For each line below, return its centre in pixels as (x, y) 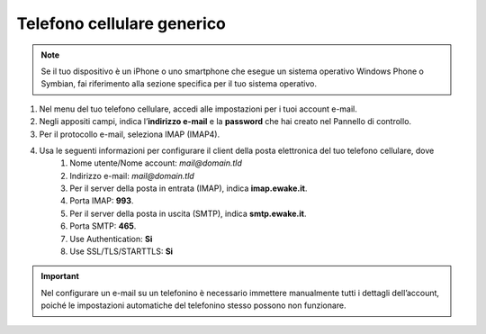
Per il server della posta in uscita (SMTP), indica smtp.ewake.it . (188, 213)
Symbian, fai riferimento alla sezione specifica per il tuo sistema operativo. (179, 84)
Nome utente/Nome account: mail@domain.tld (156, 163)
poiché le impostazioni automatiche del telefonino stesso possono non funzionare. (193, 305)
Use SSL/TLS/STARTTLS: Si (121, 251)
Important (60, 276)
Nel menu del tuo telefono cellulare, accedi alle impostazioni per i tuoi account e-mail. (198, 109)
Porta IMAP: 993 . (102, 201)
